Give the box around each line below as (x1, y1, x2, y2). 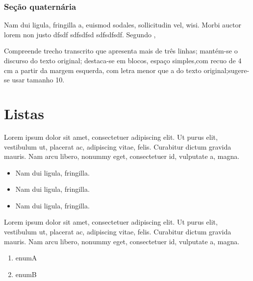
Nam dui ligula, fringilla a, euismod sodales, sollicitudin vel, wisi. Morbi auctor (4, 20, 241, 30)
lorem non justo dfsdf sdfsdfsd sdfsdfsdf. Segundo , (4, 29, 156, 39)
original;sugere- (203, 65, 250, 75)
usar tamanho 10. (12, 75, 65, 85)
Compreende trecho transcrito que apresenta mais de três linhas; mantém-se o (4, 46, 238, 56)
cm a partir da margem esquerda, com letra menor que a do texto (4, 65, 202, 75)
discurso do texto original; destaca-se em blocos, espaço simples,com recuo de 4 (4, 55, 242, 65)
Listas (4, 103, 44, 123)
